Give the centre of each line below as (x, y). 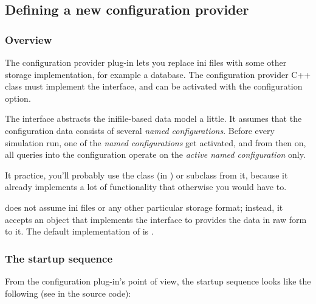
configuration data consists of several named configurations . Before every (140, 130)
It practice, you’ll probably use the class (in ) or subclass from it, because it (146, 175)
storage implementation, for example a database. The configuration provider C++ (158, 74)
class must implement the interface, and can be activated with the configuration (154, 86)
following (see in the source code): (68, 293)
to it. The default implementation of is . (79, 231)
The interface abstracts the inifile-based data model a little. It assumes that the (153, 118)
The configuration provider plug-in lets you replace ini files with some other (146, 62)
